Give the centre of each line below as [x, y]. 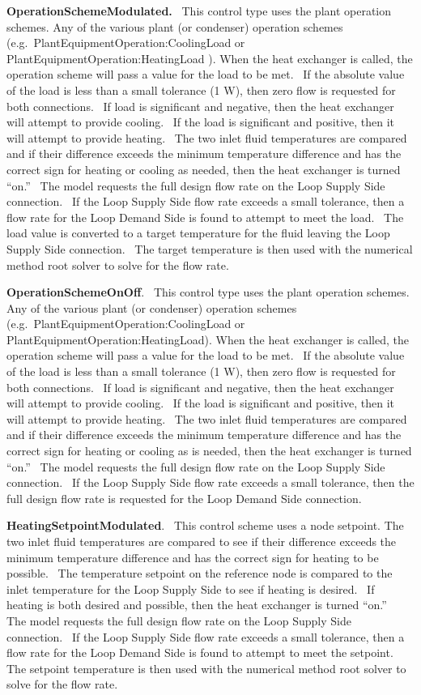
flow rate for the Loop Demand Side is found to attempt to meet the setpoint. [200, 652]
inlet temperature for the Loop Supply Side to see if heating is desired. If [191, 588]
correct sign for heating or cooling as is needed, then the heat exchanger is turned [209, 451]
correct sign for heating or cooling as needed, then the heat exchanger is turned [204, 169]
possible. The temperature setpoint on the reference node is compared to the [200, 573]
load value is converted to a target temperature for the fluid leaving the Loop [198, 233]
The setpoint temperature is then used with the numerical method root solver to [206, 668]
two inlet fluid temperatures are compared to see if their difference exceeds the [202, 541]
